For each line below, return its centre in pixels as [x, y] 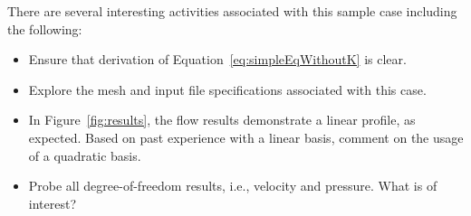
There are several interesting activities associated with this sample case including [232, 11]
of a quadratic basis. [85, 155]
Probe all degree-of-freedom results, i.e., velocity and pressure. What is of [233, 186]
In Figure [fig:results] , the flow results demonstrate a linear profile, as [222, 120]
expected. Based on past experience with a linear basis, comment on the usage [246, 137]
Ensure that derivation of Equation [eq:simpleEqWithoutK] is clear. [217, 59]
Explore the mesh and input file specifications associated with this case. [227, 89]
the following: [45, 28]
